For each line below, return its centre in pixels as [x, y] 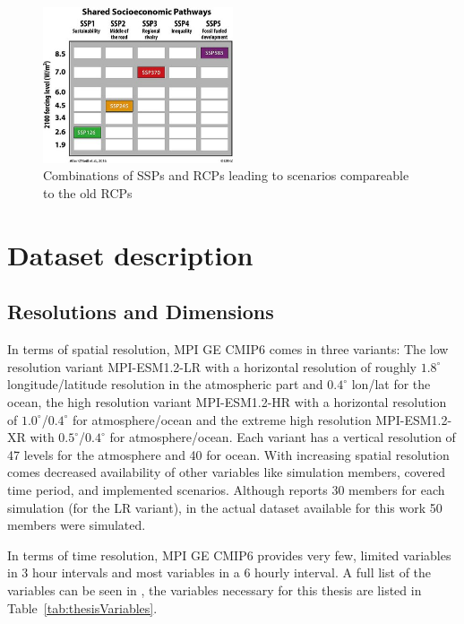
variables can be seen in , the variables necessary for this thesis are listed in [215, 589]
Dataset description [130, 254]
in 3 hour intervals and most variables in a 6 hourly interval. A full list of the [219, 572]
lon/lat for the [391, 384]
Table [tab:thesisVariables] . [82, 607]
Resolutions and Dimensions [141, 312]
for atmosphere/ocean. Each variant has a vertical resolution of [283, 437]
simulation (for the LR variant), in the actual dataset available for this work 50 [225, 507]
